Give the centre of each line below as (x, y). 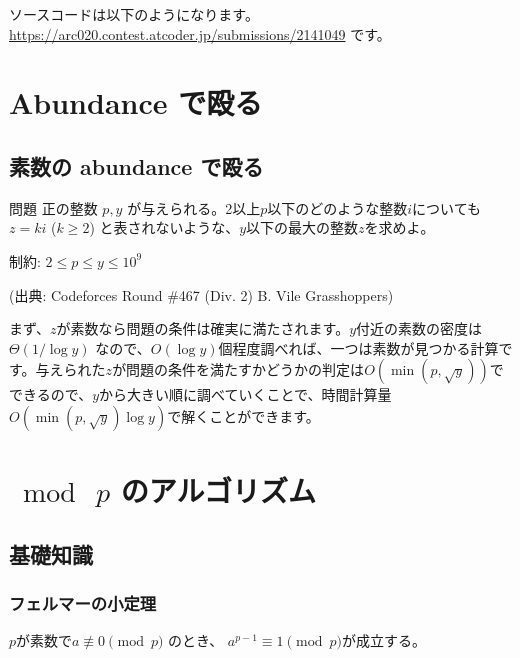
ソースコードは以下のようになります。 (134, 14)
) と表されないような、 (164, 227)
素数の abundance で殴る (136, 165)
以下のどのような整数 (337, 207)
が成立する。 (383, 640)
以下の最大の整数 (302, 227)
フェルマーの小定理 (83, 603)
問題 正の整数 (53, 207)
